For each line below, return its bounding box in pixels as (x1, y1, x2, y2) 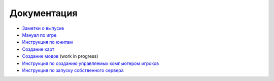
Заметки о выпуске (22, 25, 64, 31)
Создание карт (22, 46, 55, 52)
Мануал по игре (22, 32, 57, 38)
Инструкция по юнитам (22, 39, 73, 45)
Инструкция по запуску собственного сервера (22, 67, 124, 73)
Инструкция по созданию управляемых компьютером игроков (22, 60, 159, 66)
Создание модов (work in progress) (22, 53, 98, 59)
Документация (9, 8, 78, 19)
